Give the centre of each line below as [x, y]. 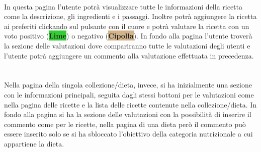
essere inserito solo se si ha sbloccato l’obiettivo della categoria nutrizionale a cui [128, 134]
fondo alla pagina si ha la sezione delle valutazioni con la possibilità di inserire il [128, 114]
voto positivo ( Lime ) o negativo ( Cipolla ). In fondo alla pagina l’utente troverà [128, 36]
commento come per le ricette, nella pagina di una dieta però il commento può [125, 124]
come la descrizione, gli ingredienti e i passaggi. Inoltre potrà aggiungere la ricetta [130, 16]
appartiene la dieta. [34, 143]
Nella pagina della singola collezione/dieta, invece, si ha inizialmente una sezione [128, 85]
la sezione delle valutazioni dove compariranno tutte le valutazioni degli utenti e [127, 45]
